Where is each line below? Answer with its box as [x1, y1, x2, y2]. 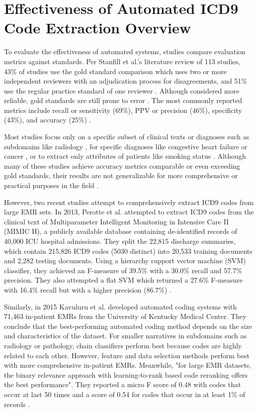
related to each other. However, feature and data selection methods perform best [4, 350, 250, 360]
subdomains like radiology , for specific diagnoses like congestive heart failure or [4, 141, 248, 151]
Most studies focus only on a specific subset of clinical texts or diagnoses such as [4, 131, 250, 142]
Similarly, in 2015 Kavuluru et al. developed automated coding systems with [4, 301, 237, 311]
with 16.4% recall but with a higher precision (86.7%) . [4, 284, 172, 295]
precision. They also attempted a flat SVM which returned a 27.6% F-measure [4, 275, 243, 285]
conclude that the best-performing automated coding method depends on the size [4, 320, 252, 331]
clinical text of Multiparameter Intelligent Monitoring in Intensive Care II [4, 216, 229, 226]
